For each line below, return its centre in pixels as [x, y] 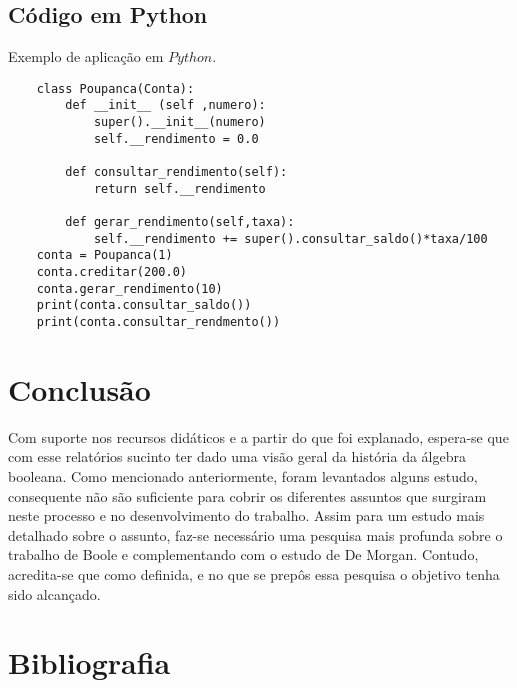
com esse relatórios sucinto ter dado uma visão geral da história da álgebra [237, 456]
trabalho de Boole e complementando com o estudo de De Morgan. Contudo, [243, 554]
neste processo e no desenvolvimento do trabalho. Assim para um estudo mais [246, 515]
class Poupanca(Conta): [115, 88]
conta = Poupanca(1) [104, 255]
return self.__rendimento [179, 188]
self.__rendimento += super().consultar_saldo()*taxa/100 [290, 238]
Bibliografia [89, 662]
